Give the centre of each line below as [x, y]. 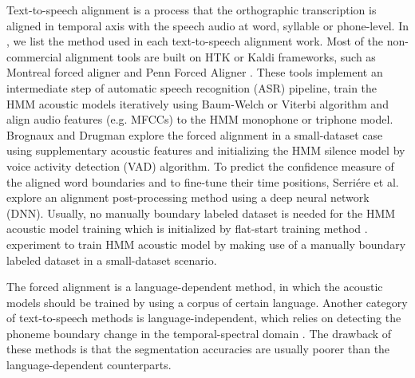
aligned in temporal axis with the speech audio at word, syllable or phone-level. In [207, 25]
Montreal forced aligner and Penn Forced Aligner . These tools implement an [195, 72]
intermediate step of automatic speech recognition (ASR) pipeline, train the [192, 87]
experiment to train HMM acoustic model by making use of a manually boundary [206, 244]
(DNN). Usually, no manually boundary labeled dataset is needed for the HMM [201, 213]
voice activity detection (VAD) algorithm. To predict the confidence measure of [200, 165]
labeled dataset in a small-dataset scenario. [112, 260]
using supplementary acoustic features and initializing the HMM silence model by [206, 150]
